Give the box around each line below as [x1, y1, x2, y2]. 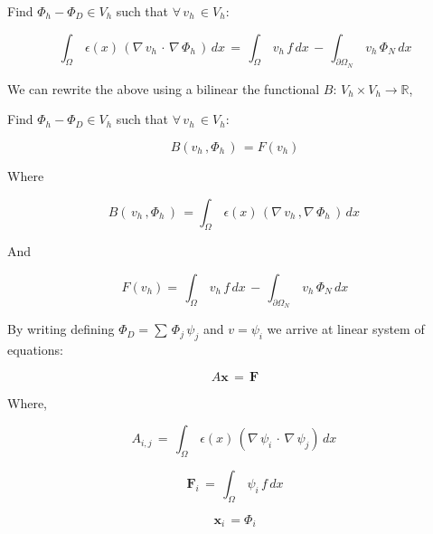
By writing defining [7, 319, 115, 339]
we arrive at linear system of [267, 319, 425, 339]
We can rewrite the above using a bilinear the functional [7, 79, 320, 98]
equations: [7, 339, 63, 358]
